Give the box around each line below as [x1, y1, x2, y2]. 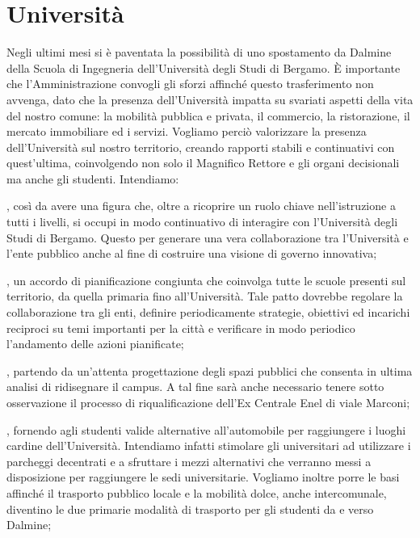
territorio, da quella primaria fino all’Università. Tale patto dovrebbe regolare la [6, 288, 403, 305]
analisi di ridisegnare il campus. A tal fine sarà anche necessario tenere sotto [6, 378, 384, 395]
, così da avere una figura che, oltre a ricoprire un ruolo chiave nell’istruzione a [6, 197, 396, 214]
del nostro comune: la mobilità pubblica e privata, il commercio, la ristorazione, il [6, 107, 410, 124]
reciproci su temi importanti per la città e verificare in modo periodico [6, 319, 355, 336]
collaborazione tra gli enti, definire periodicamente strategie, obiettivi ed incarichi [6, 304, 410, 321]
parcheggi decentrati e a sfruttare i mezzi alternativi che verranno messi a [6, 452, 372, 469]
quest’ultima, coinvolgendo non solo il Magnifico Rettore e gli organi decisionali [6, 154, 400, 171]
